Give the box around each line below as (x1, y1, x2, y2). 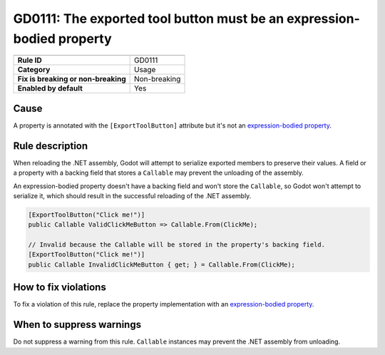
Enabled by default (17, 83, 83, 93)
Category (17, 65, 51, 75)
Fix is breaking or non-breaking (17, 74, 126, 84)
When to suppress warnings (13, 319, 142, 331)
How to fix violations (13, 282, 106, 294)
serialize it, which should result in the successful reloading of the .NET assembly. (13, 191, 252, 200)
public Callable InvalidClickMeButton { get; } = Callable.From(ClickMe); (28, 260, 296, 269)
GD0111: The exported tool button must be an (13, 11, 284, 26)
